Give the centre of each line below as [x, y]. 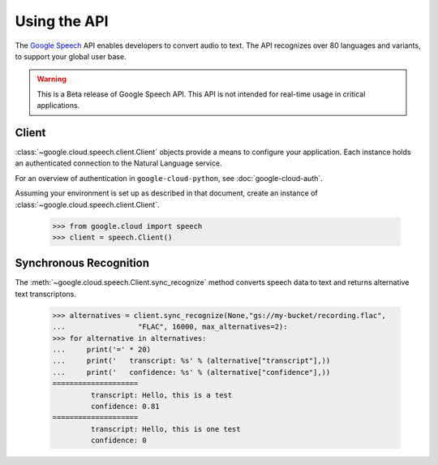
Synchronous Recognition [82, 263]
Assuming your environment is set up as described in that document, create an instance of [166, 193]
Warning [52, 79]
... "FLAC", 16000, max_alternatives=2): [170, 327]
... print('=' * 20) [102, 349]
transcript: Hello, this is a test [161, 395]
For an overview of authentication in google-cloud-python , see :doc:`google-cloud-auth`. [169, 178]
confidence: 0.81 [125, 406]
